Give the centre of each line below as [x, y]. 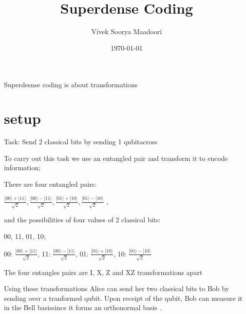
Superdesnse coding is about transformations [71, 85]
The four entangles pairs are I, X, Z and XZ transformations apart [103, 272]
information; [22, 167]
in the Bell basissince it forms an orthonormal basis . [83, 307]
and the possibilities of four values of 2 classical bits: [82, 220]
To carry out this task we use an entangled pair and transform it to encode [116, 158]
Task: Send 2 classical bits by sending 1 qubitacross [81, 142]
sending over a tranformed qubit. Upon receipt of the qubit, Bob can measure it [123, 298]
